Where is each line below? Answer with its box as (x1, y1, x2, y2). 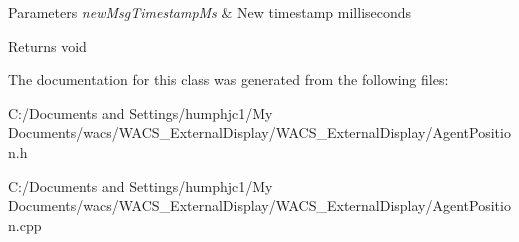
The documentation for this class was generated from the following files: (8, 69, 449, 90)
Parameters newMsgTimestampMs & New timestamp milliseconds (8, 2, 412, 22)
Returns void (8, 35, 87, 56)
